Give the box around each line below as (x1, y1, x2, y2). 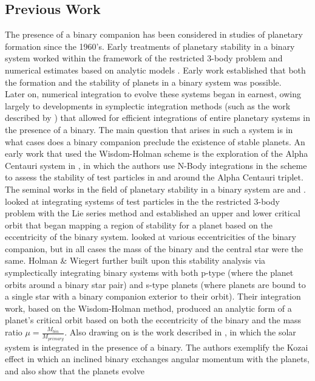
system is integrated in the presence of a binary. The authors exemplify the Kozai (5, 340, 308, 353)
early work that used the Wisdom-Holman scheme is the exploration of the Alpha (5, 147, 308, 160)
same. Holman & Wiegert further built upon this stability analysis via (5, 254, 266, 267)
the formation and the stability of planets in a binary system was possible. (5, 75, 282, 88)
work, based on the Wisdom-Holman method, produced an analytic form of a (5, 301, 292, 314)
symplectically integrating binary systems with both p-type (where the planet (5, 266, 294, 279)
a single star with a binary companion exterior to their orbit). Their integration (5, 290, 301, 303)
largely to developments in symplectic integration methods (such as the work (5, 99, 291, 112)
